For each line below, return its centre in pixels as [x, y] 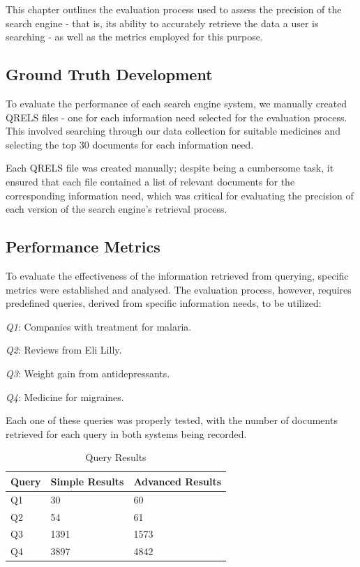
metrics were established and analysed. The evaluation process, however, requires [179, 289]
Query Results [116, 457]
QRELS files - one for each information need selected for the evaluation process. [177, 117]
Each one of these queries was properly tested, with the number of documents [172, 420]
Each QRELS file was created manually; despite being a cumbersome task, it [170, 168]
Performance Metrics [83, 247]
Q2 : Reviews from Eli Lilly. [64, 350]
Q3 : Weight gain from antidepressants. [88, 373]
